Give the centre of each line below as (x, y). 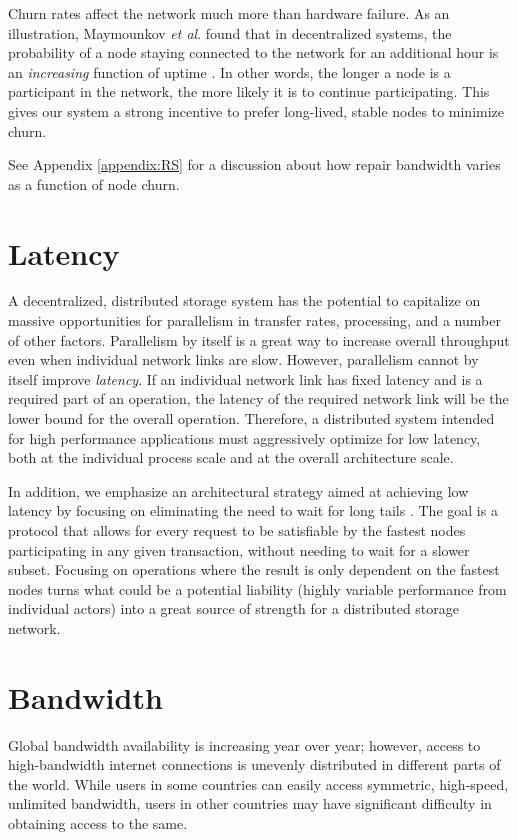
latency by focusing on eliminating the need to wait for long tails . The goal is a (253, 510)
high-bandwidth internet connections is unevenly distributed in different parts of (254, 764)
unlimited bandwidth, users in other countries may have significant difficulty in (250, 803)
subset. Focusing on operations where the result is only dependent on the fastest (254, 569)
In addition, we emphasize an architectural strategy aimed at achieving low (238, 490)
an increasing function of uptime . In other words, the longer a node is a (229, 71)
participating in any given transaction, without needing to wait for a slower (239, 549)
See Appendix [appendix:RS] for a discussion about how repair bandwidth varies (254, 164)
